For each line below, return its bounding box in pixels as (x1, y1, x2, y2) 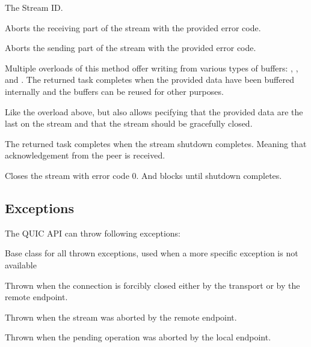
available (5, 258, 37, 271)
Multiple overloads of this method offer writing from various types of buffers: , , (5, 61, 298, 74)
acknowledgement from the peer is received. (5, 149, 165, 161)
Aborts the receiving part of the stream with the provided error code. (5, 21, 261, 34)
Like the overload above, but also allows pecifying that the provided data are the (5, 105, 303, 118)
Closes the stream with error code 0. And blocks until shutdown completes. (5, 169, 282, 181)
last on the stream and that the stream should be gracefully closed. (5, 117, 253, 130)
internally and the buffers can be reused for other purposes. (5, 85, 224, 97)
